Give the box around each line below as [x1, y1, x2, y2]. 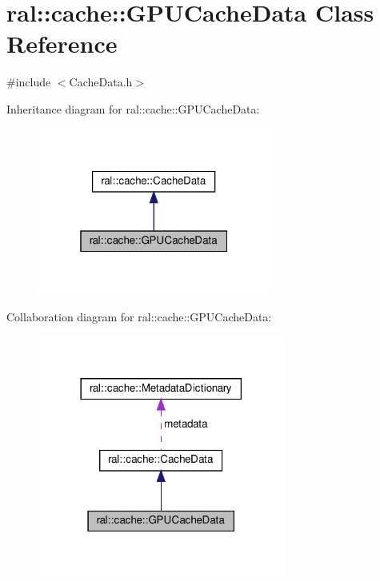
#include [6, 74, 51, 90]
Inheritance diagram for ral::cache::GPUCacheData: [6, 100, 260, 117]
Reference [6, 27, 118, 60]
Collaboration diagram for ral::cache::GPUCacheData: [6, 308, 272, 324]
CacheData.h [69, 74, 133, 90]
